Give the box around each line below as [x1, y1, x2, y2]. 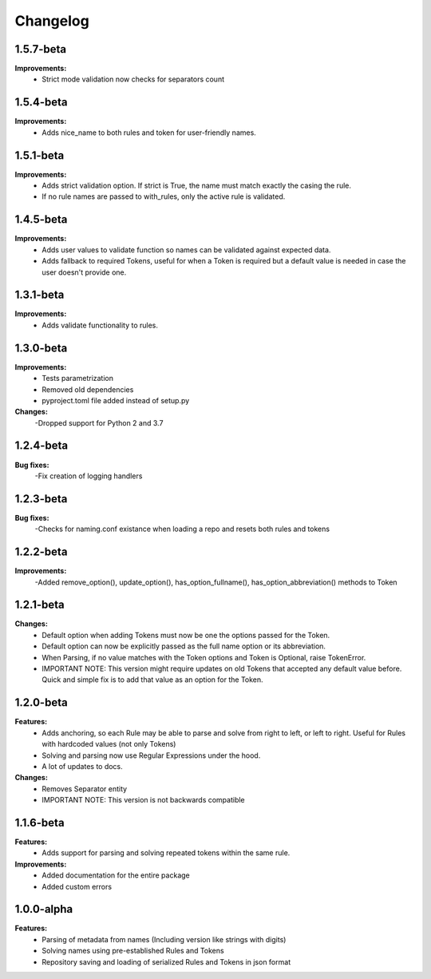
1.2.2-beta [14, 545, 68, 559]
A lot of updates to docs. [42, 761, 123, 771]
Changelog [14, 12, 89, 30]
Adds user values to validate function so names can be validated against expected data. [42, 244, 331, 255]
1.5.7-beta [14, 42, 67, 56]
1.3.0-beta [14, 341, 68, 355]
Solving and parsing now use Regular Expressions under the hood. [42, 751, 261, 760]
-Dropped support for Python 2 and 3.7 [34, 418, 164, 427]
